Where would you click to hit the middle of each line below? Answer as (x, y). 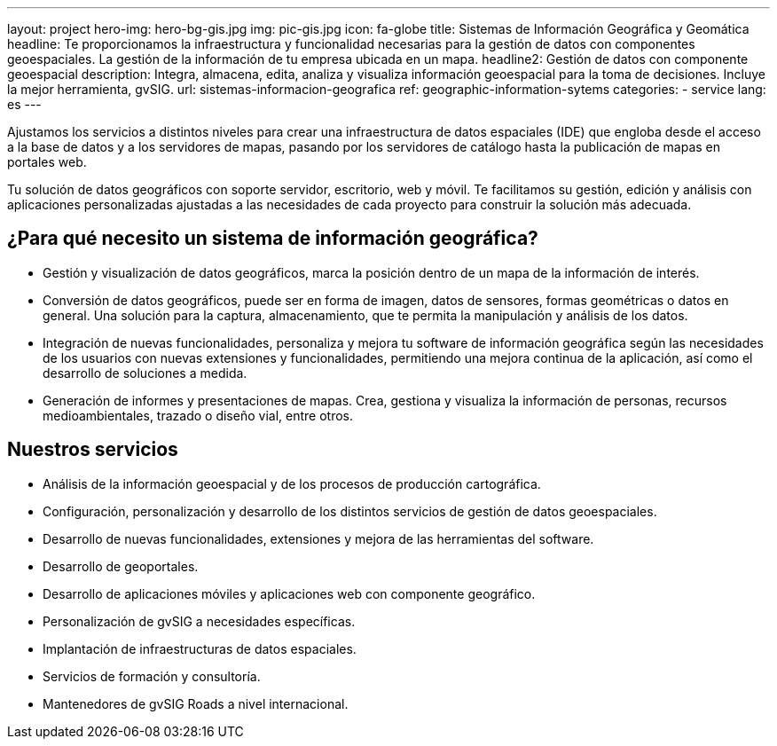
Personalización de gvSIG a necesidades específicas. (199, 621)
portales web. (47, 162)
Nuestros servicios (93, 450)
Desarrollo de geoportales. (121, 566)
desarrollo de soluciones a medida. (145, 373)
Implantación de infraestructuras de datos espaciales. (200, 648)
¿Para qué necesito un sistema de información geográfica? (273, 239)
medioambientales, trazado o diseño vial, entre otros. (198, 415)
